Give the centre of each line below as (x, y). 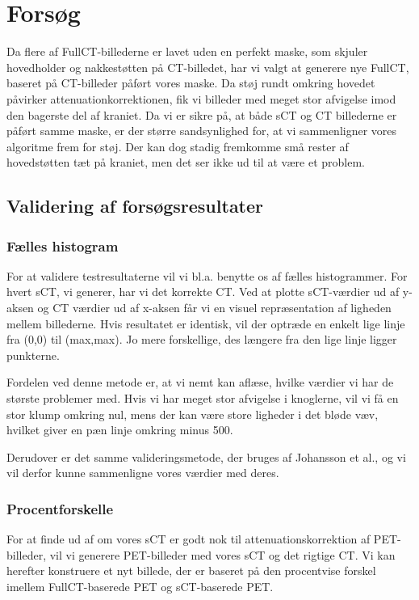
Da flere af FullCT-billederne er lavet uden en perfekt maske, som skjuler (187, 51)
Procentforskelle (60, 508)
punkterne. (33, 355)
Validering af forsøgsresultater (135, 206)
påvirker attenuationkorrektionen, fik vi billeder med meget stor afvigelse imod (201, 98)
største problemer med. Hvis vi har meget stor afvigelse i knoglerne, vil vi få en (203, 398)
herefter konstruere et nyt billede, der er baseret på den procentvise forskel (191, 570)
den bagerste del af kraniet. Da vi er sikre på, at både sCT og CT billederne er (202, 114)
